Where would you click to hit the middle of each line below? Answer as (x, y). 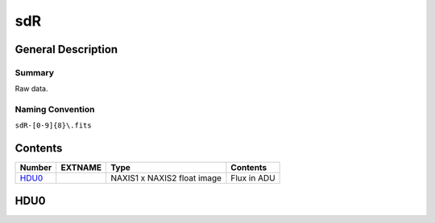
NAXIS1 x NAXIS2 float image (166, 178)
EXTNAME (81, 168)
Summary (35, 72)
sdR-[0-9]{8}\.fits (53, 126)
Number (36, 168)
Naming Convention (55, 110)
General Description (66, 49)
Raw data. (31, 89)
